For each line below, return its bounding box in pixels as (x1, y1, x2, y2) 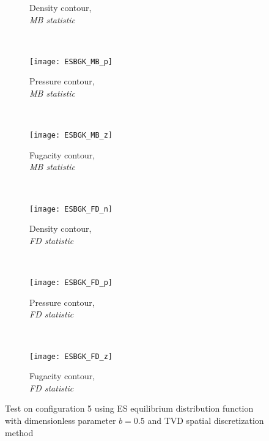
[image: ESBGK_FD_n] (29, 204, 113, 213)
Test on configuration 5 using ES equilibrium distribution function (5, 402, 254, 415)
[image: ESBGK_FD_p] (29, 278, 113, 287)
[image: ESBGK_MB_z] (29, 131, 113, 140)
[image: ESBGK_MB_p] (29, 57, 113, 66)
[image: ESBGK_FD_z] (29, 352, 113, 361)
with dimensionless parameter (5, 413, 116, 426)
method (5, 426, 34, 439)
